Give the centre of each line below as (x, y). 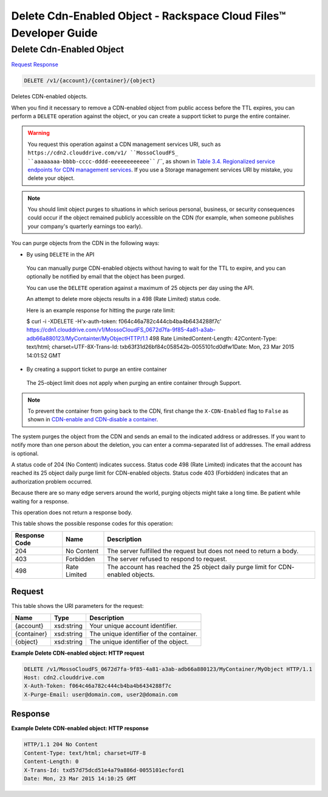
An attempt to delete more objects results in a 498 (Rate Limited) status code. (124, 299)
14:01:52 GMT (44, 355)
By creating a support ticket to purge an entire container (97, 369)
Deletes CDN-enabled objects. (50, 97)
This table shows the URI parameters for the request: (77, 606)
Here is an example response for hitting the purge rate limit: (101, 310)
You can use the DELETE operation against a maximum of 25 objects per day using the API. (140, 288)
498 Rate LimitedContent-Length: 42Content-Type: (213, 338)
